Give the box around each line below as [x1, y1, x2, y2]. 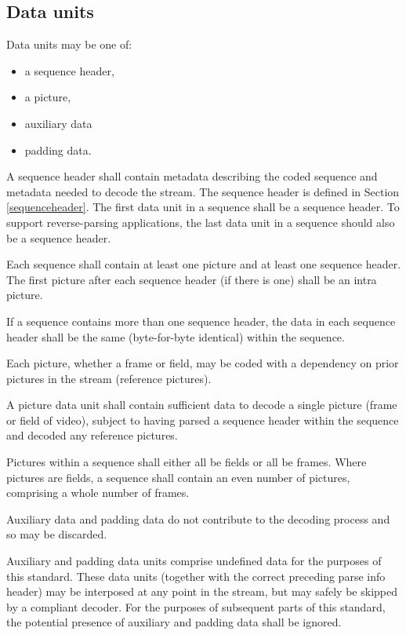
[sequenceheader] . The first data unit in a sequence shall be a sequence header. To [6, 199, 400, 215]
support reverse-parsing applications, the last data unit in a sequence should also [6, 213, 395, 230]
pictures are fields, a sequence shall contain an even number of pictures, [6, 469, 350, 485]
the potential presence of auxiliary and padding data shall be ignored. [6, 614, 342, 630]
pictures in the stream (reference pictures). [6, 370, 212, 386]
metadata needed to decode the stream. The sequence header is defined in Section [6, 183, 400, 199]
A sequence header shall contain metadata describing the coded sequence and [6, 168, 378, 184]
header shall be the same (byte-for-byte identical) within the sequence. [6, 328, 345, 345]
